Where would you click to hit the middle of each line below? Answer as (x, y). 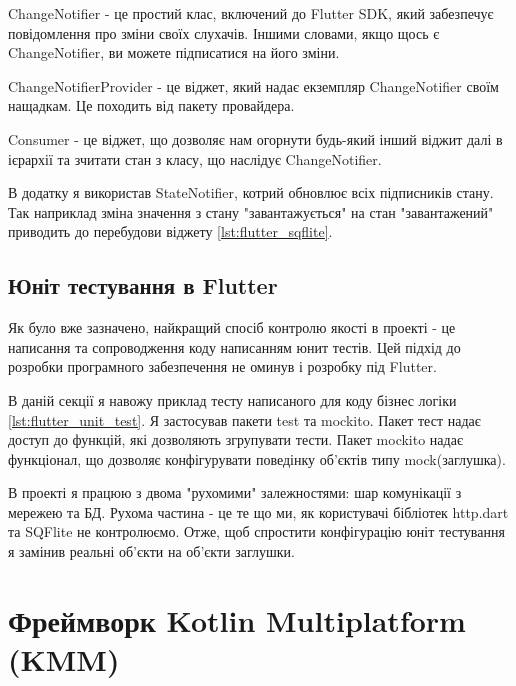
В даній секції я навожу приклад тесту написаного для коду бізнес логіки (232, 399)
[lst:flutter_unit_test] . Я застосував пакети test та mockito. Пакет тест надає (244, 419)
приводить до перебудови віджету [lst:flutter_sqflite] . (170, 231)
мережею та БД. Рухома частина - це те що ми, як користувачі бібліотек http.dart (258, 511)
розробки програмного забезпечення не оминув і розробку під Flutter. (222, 366)
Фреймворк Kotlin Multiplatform (237, 619)
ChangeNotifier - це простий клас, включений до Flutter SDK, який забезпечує (251, 13)
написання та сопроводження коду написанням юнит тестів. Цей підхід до (234, 346)
